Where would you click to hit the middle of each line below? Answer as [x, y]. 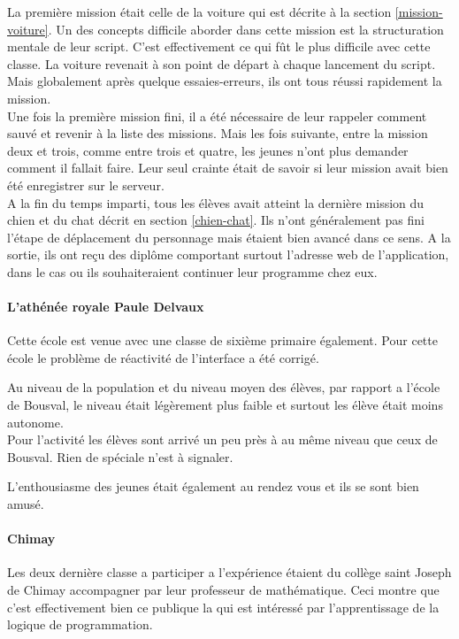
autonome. [35, 422]
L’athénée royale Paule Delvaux [106, 307]
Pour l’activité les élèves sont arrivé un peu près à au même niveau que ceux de [222, 439]
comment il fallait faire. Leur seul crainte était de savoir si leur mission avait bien [228, 168]
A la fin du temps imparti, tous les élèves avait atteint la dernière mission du [216, 202]
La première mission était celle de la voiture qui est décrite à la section [199, 12]
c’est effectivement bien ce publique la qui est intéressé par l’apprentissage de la [223, 607]
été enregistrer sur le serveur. [86, 185]
